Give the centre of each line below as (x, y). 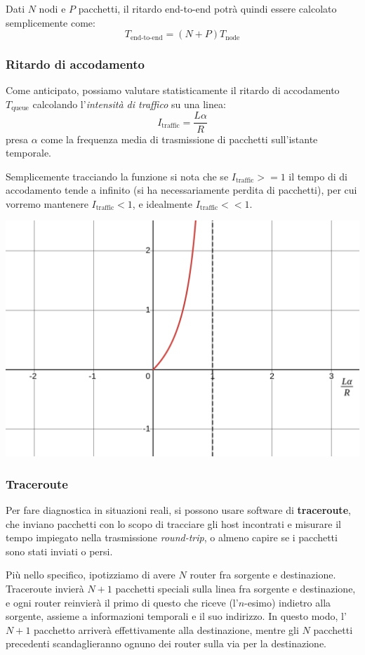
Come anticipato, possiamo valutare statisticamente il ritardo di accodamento (173, 90)
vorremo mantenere (47, 203)
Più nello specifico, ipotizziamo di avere (91, 575)
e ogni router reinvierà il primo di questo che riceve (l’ (122, 602)
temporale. (28, 153)
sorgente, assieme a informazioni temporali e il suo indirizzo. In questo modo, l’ (176, 616)
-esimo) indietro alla (288, 602)
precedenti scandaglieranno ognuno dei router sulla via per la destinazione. (166, 643)
